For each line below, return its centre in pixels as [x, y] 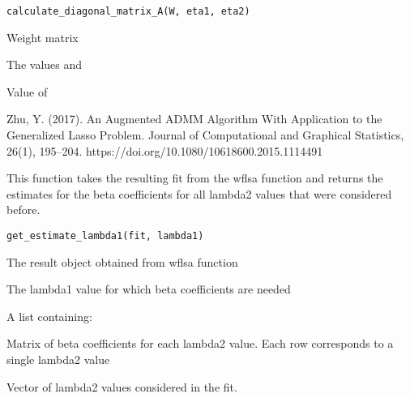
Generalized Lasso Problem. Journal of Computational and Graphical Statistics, [205, 135]
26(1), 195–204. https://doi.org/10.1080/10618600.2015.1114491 [165, 150]
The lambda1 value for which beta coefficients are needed [149, 289]
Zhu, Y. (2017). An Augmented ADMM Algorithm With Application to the [194, 119]
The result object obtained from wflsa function [122, 261]
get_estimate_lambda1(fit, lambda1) [105, 236]
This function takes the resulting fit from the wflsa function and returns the [195, 178]
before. [23, 210]
